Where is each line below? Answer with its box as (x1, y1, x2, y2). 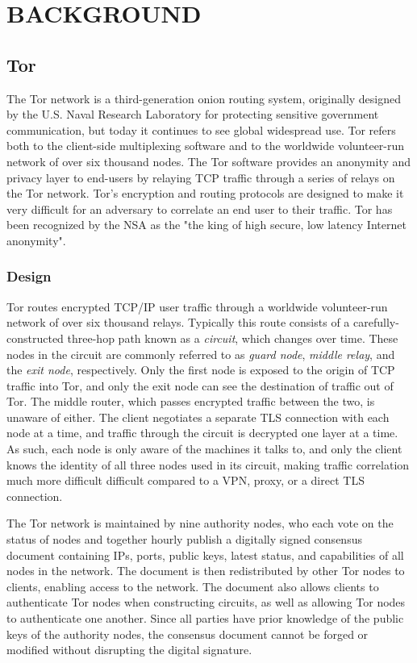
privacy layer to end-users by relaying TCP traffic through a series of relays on (6, 169, 395, 186)
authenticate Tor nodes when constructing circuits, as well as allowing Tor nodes (6, 594, 406, 611)
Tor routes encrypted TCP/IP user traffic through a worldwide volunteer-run (6, 298, 388, 315)
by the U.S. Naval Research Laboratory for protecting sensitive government (6, 106, 379, 123)
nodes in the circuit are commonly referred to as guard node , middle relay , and (6, 345, 395, 362)
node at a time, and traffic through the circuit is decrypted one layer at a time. (6, 424, 398, 441)
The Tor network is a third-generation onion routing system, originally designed (6, 90, 402, 106)
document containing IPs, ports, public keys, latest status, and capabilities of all (6, 546, 404, 563)
